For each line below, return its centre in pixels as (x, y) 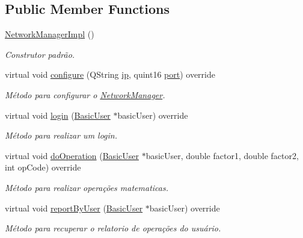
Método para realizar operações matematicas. (87, 187)
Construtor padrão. (40, 54)
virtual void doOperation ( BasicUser (72, 155)
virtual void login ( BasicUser (58, 115)
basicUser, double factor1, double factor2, (222, 155)
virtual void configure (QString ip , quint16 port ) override (110, 74)
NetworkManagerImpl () (50, 34)
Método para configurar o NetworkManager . (85, 94)
